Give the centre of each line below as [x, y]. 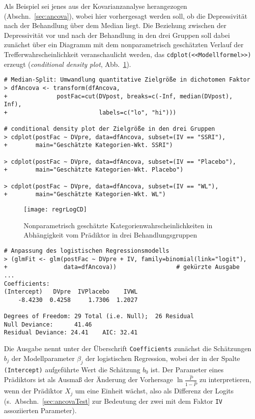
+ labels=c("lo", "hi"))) [90, 112]
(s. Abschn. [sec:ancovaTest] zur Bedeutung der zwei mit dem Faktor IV [113, 401]
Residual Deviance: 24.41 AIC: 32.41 [71, 333]
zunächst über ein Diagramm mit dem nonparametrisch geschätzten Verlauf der [124, 45]
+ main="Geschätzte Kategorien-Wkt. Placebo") [94, 170]
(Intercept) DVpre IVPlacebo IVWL [71, 292]
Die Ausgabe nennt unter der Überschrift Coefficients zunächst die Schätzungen [128, 348]
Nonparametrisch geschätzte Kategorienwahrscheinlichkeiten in [118, 225]
